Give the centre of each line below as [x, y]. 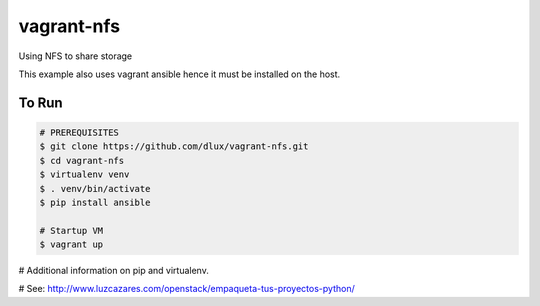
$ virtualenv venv [84, 174]
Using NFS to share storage [75, 56]
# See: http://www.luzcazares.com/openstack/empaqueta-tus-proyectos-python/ [186, 289]
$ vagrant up [71, 244]
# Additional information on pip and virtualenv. [113, 271]
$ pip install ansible [95, 202]
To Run [41, 102]
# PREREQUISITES [79, 132]
